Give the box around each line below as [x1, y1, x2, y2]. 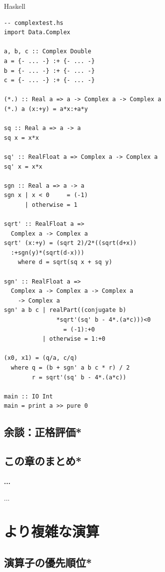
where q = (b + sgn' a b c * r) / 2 [11, 364, 130, 371]
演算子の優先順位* [4, 554, 92, 570]
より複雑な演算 [4, 521, 100, 541]
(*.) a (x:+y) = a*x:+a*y [4, 105, 88, 112]
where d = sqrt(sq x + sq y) [18, 259, 112, 266]
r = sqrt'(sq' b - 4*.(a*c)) [32, 374, 126, 381]
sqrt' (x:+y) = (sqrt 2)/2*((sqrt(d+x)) [4, 240, 137, 247]
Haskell [4, 1, 26, 11]
